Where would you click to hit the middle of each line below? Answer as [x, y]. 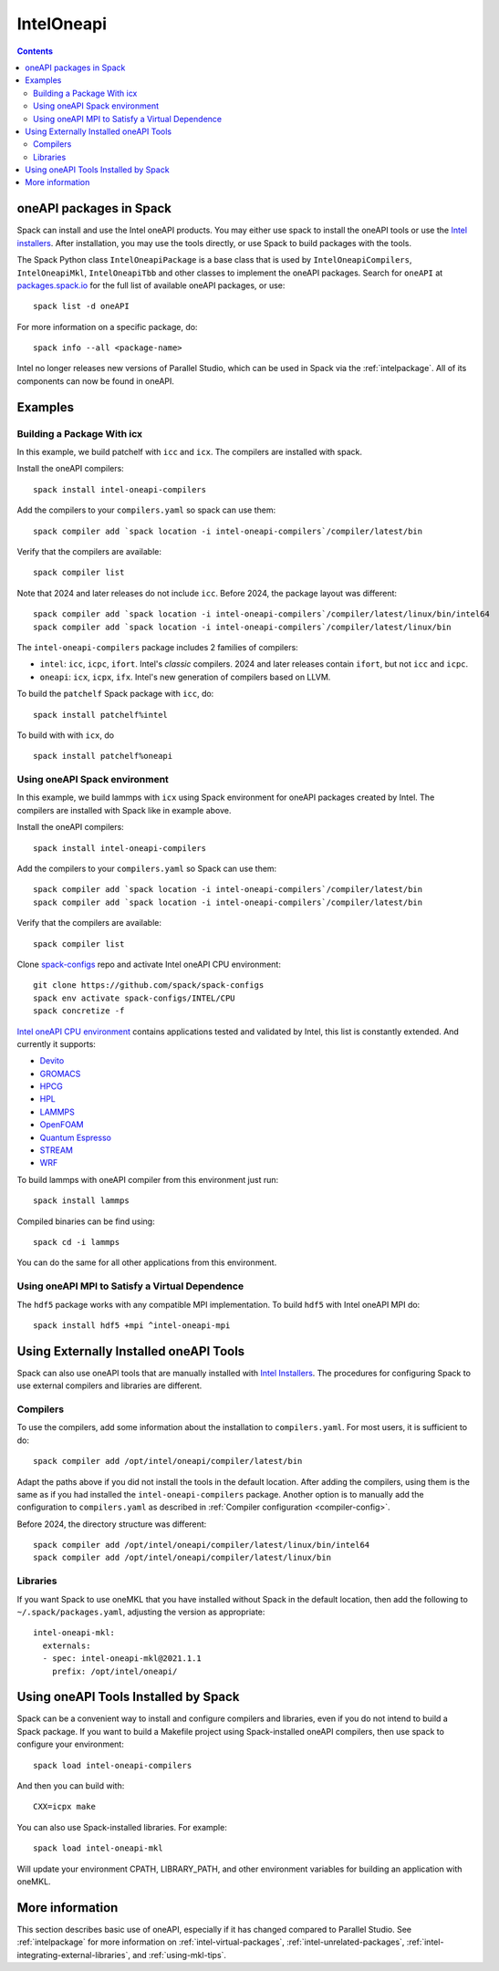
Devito [52, 1061]
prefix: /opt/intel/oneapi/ [114, 1671]
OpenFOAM [62, 1125]
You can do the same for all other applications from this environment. [147, 1262]
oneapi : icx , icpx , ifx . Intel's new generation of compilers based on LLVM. [185, 677]
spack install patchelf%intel [101, 715]
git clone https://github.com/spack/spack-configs [149, 985]
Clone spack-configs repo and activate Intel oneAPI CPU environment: [149, 964]
